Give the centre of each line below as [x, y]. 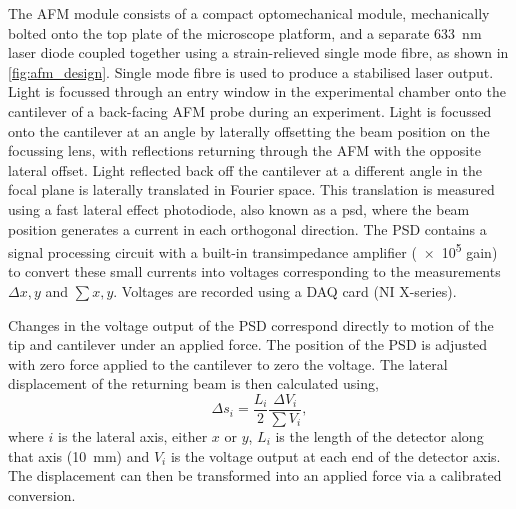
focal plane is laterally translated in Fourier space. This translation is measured [251, 189]
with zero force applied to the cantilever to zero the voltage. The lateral [228, 363]
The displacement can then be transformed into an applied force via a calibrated [255, 475]
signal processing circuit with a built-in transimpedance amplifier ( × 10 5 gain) [253, 250]
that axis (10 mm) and [79, 455]
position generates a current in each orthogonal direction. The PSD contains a [247, 228]
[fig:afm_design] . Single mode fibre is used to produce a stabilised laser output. [251, 71]
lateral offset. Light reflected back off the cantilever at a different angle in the [245, 169]
